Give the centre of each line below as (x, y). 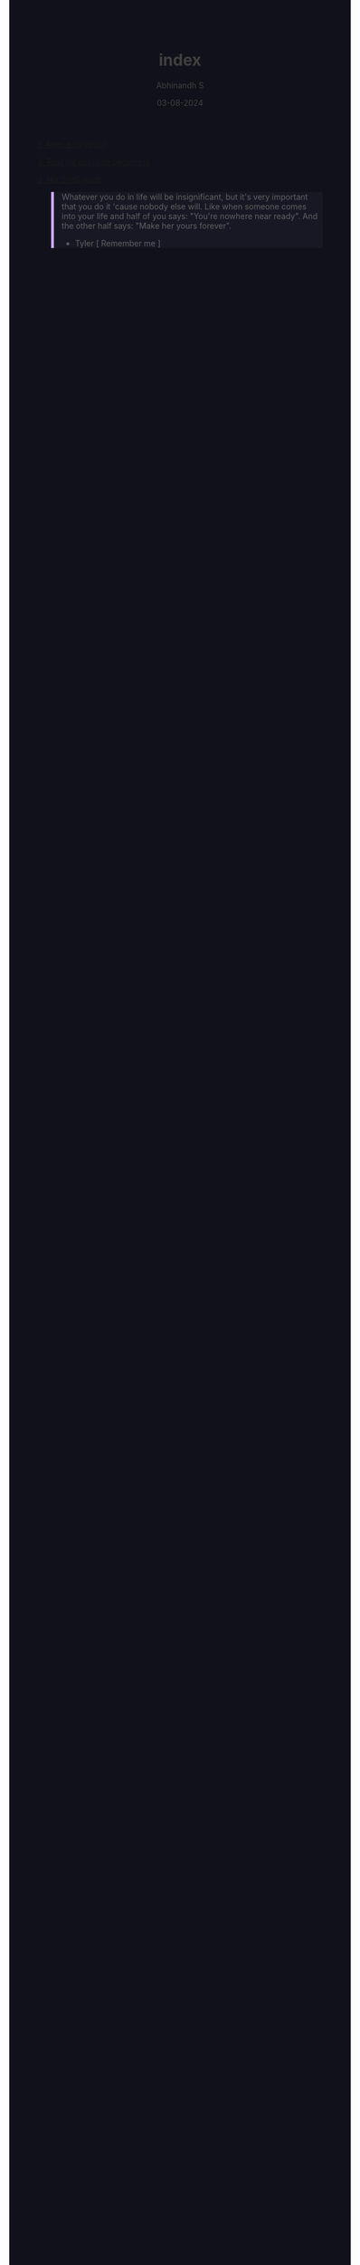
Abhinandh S (180, 85)
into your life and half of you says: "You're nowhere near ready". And (189, 216)
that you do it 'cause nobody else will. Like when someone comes (184, 206)
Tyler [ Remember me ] (118, 243)
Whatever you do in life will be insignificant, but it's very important (185, 197)
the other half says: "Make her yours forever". (146, 226)
